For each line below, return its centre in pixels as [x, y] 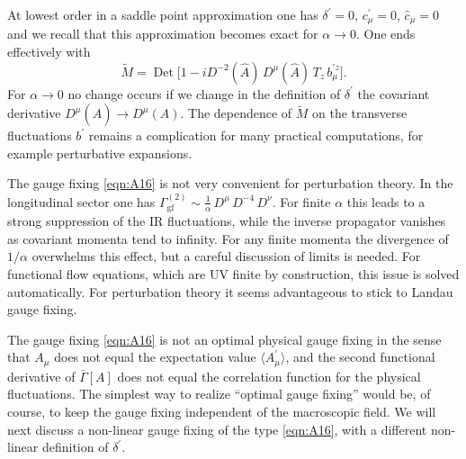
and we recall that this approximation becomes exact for [163, 34]
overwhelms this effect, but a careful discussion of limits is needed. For [226, 256]
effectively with [49, 52]
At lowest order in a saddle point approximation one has [163, 14]
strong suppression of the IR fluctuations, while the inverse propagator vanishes [227, 221]
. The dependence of [236, 113]
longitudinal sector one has [81, 201]
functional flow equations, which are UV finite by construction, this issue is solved [233, 274]
